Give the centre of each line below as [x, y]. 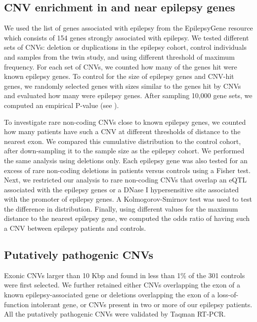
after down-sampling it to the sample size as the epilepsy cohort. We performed [124, 151]
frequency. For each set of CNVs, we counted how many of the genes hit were [121, 66]
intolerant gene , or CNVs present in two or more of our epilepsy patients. [142, 304]
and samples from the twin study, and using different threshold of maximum [119, 56]
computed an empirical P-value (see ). [62, 105]
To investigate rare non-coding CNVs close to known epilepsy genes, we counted [125, 122]
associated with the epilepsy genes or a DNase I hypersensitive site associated [122, 189]
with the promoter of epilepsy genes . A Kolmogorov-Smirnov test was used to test [128, 199]
